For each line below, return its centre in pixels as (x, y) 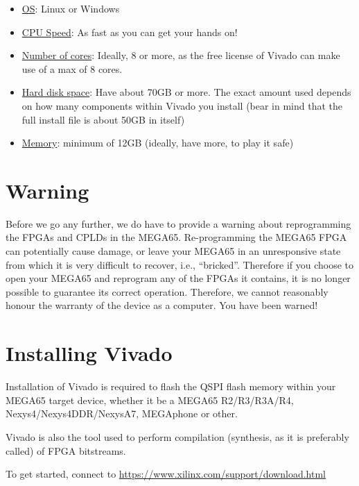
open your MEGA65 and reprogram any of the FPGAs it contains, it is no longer (178, 278)
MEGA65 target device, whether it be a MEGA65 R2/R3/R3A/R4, (150, 400)
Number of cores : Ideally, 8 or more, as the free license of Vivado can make (181, 55)
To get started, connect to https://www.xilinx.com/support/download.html (166, 474)
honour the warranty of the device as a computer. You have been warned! (162, 305)
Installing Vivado (89, 353)
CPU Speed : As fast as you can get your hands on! (130, 32)
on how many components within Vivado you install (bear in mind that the (182, 105)
